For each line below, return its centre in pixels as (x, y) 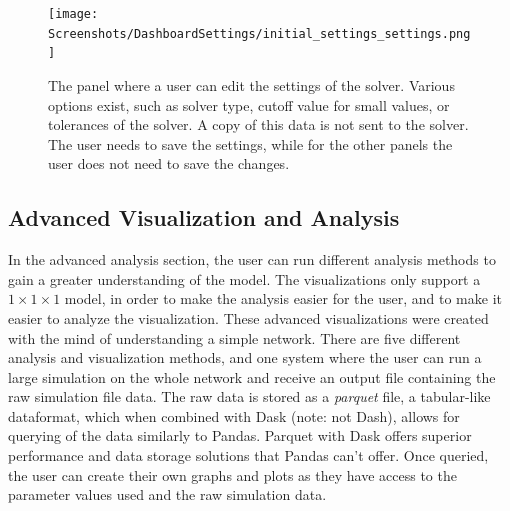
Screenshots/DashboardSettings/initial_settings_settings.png (259, 33)
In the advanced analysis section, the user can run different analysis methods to (252, 259)
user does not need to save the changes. (169, 163)
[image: (73, 14)
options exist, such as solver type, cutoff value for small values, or (249, 104)
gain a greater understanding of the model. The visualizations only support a (244, 278)
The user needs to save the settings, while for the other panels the (250, 143)
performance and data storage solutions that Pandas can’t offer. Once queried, (248, 455)
